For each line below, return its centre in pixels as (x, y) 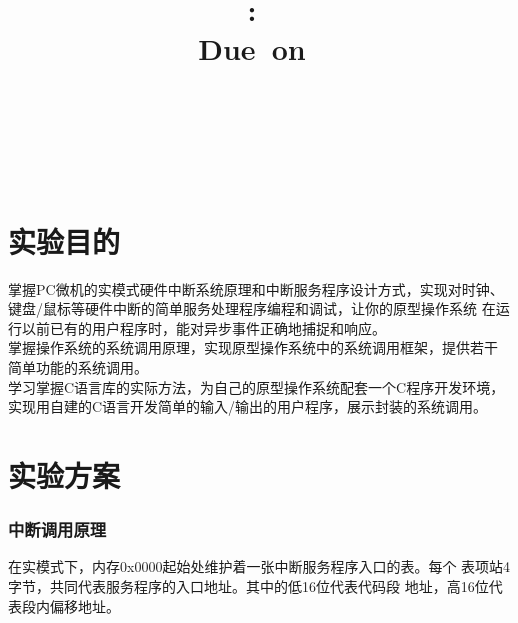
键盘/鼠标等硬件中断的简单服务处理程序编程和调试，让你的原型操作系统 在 (252, 308)
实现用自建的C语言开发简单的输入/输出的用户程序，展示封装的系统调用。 (248, 406)
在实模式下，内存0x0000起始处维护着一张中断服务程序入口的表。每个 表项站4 (259, 566)
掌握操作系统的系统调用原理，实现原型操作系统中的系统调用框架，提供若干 (253, 347)
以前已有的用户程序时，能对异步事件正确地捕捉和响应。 (203, 327)
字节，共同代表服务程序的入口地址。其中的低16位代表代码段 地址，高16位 (248, 585)
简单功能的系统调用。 (78, 367)
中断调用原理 (57, 529)
